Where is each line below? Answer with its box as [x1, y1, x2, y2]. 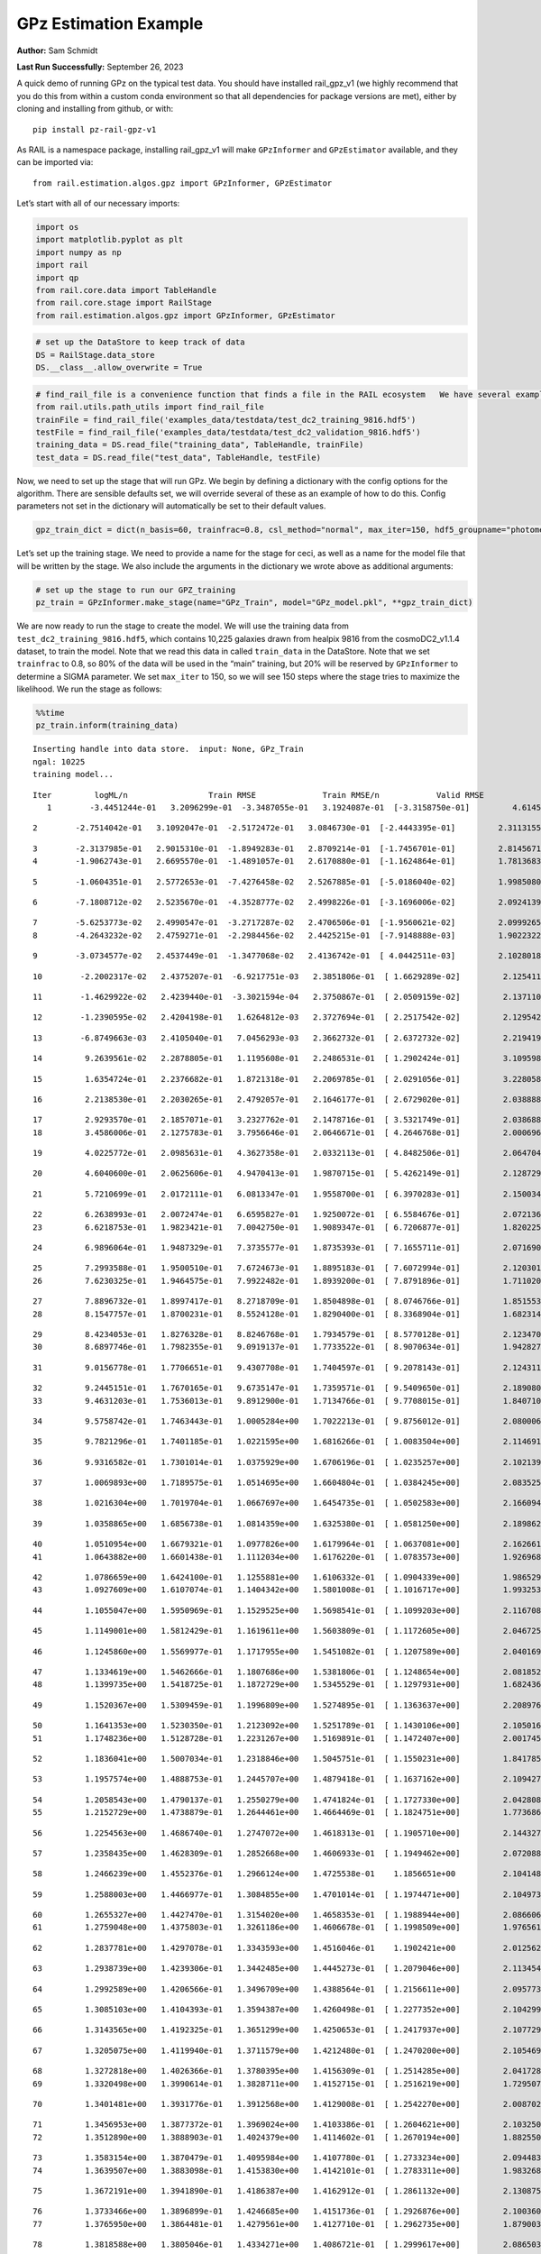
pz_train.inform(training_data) [35, 720, 179, 730]
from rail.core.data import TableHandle [35, 285, 216, 295]
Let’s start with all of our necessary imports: [16, 198, 180, 209]
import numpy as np [35, 247, 122, 257]
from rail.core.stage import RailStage [35, 298, 212, 308]
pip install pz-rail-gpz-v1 [32, 124, 157, 134]
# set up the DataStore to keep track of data [35, 337, 245, 347]
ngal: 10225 [32, 756, 86, 766]
